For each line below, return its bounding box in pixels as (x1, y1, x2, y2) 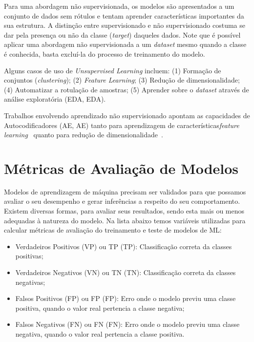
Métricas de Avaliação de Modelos (4, 158, 239, 178)
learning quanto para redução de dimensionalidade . (4, 129, 163, 140)
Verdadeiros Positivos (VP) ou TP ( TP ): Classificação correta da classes (15, 241, 232, 251)
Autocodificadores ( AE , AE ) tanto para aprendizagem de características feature (4, 120, 239, 130)
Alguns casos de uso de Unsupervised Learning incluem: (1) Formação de (4, 65, 221, 75)
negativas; (15, 277, 45, 287)
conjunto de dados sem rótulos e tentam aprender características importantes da (4, 10, 244, 21)
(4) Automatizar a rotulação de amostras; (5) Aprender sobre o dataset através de (4, 84, 249, 94)
